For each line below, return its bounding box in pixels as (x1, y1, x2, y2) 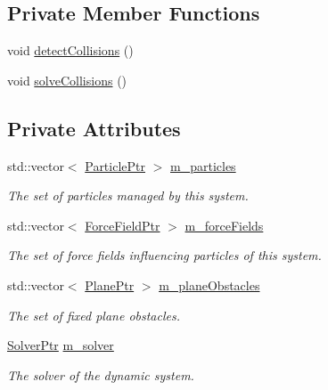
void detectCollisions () (7, 41, 134, 60)
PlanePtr (85, 275, 135, 294)
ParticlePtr (85, 156, 145, 175)
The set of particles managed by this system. (7, 186, 249, 205)
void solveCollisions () (7, 70, 127, 89)
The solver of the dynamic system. (7, 365, 194, 384)
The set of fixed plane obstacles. (7, 305, 180, 324)
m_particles (170, 156, 236, 175)
